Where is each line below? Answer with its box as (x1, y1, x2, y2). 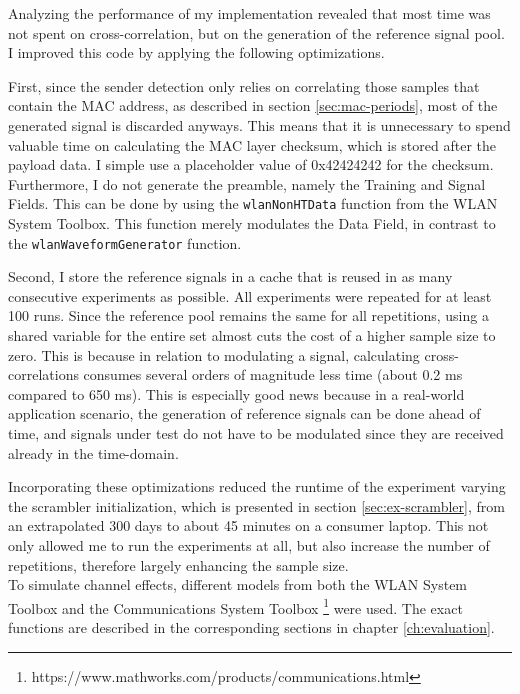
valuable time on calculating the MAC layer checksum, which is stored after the (8, 134, 496, 155)
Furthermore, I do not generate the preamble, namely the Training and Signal (8, 173, 486, 194)
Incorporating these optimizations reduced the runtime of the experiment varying (8, 476, 506, 497)
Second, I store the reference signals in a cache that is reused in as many (8, 266, 453, 287)
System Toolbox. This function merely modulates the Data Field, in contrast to (8, 213, 496, 233)
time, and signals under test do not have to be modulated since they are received (8, 423, 504, 443)
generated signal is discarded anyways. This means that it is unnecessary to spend (8, 114, 511, 135)
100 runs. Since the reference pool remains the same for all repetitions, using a (8, 305, 489, 326)
